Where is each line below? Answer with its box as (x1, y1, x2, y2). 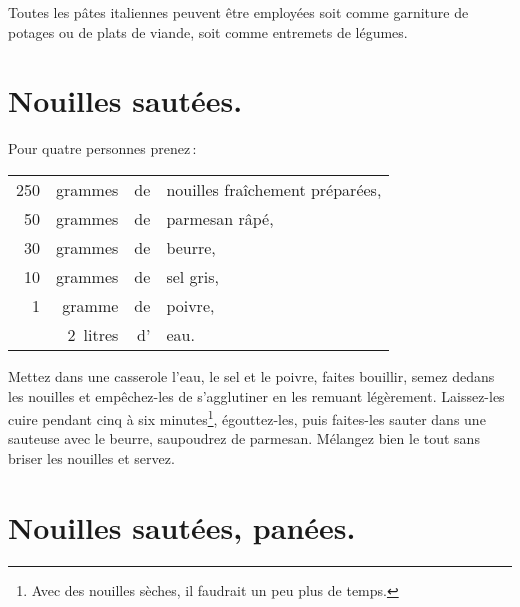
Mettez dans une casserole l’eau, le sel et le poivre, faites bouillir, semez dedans (8, 365, 495, 386)
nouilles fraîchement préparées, (166, 177, 382, 201)
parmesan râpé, (166, 206, 274, 230)
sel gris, (166, 264, 220, 288)
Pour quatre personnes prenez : (8, 138, 197, 159)
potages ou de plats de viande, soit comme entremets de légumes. (8, 21, 408, 42)
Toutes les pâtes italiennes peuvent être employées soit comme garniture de (8, 2, 469, 22)
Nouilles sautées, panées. (8, 506, 356, 547)
